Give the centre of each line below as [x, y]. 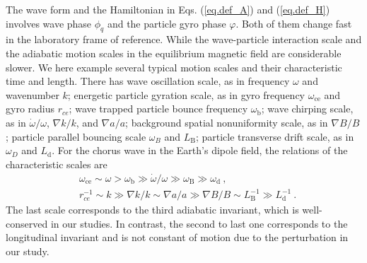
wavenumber [33, 94]
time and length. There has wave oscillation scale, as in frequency [148, 81]
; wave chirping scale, [307, 109]
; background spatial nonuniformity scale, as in [227, 122]
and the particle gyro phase [167, 23]
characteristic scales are [57, 164]
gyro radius [30, 109]
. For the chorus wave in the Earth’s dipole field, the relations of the [200, 150]
